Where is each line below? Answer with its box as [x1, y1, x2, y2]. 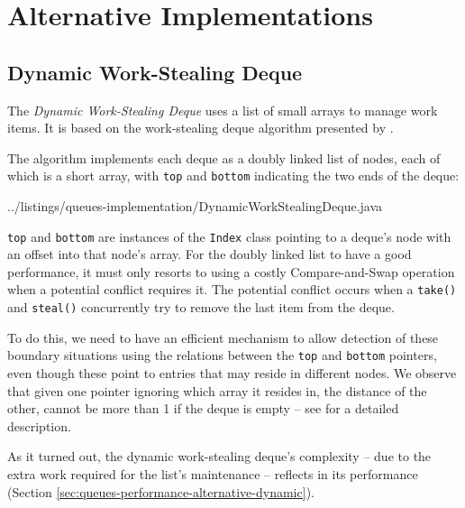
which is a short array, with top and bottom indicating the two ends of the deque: [7, 166, 460, 185]
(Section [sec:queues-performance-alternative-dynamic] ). [7, 482, 315, 501]
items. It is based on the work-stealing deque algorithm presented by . [7, 118, 394, 137]
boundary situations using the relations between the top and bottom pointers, [7, 346, 437, 365]
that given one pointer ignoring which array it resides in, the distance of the [7, 381, 427, 400]
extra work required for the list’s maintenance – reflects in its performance [7, 464, 418, 483]
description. [7, 416, 71, 435]
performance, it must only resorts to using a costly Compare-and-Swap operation [7, 262, 455, 281]
